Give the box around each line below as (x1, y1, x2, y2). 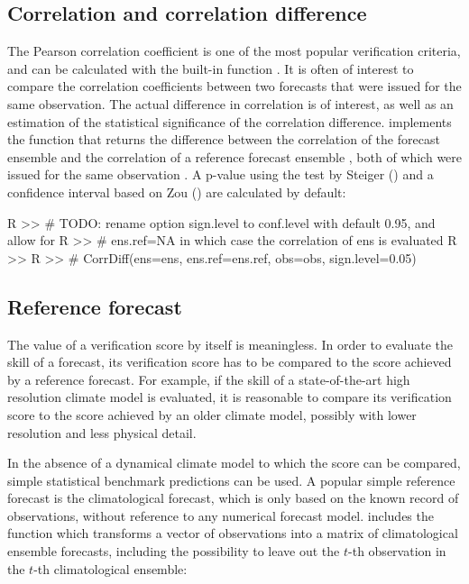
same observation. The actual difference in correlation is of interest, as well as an (7, 94, 454, 113)
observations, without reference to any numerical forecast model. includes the (7, 506, 434, 525)
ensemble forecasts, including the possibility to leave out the (7, 542, 340, 561)
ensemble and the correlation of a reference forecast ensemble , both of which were (7, 147, 463, 166)
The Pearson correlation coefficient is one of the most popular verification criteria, (7, 41, 461, 60)
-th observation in (348, 542, 446, 561)
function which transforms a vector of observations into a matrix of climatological (7, 524, 458, 543)
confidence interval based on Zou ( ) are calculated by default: (7, 182, 346, 201)
